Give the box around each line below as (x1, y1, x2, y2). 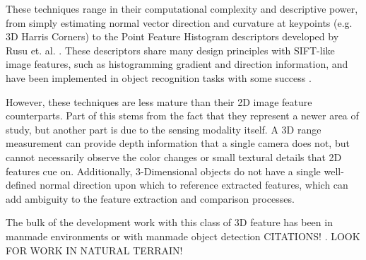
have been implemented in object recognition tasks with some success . (6, 70, 312, 85)
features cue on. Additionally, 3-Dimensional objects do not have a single (6, 163, 321, 178)
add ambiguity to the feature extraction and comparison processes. (6, 191, 295, 206)
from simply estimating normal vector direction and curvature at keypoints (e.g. (6, 15, 353, 30)
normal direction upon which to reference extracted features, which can (40, 177, 348, 192)
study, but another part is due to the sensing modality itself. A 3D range (6, 122, 321, 136)
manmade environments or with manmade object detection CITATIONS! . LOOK (6, 228, 360, 243)
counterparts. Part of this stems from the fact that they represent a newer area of (6, 108, 359, 123)
